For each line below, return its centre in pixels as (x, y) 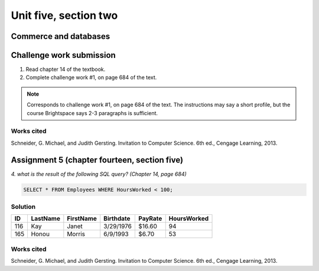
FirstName (82, 218)
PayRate (150, 218)
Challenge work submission (64, 55)
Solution (23, 207)
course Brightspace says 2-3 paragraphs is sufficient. (92, 113)
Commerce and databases (61, 36)
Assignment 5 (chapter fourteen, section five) (97, 160)
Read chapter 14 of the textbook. (66, 69)
